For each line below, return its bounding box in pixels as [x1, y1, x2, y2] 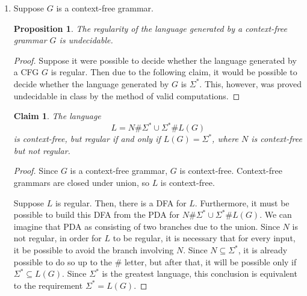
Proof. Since [13, 164, 58, 177]
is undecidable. [59, 34, 113, 46]
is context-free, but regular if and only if [13, 132, 161, 145]
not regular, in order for [13, 232, 102, 244]
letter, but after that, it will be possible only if [124, 255, 297, 268]
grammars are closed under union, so [13, 176, 149, 189]
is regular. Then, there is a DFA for [55, 196, 187, 209]
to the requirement [13, 279, 83, 291]
